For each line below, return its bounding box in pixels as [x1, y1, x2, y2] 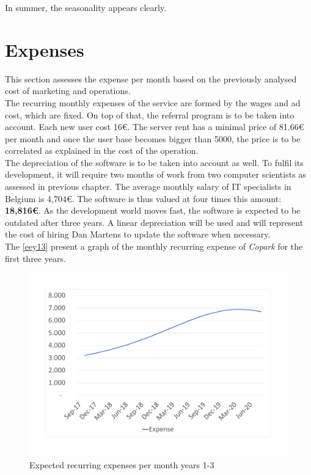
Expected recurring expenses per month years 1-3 [29, 458, 214, 471]
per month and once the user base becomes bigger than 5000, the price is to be [5, 132, 301, 145]
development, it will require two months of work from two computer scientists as [5, 168, 306, 181]
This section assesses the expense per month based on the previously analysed [5, 72, 297, 85]
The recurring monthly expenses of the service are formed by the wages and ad [5, 96, 301, 109]
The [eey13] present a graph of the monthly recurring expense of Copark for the [5, 240, 303, 253]
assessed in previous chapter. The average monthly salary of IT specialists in [5, 180, 291, 193]
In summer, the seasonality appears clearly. [5, 1, 167, 13]
